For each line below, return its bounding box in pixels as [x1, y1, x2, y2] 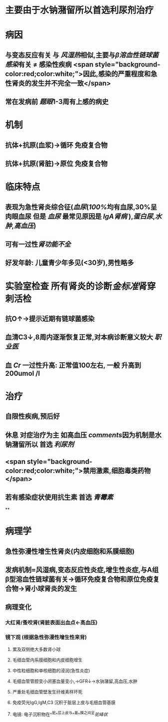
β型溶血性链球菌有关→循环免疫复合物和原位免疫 [5, 575, 153, 583]
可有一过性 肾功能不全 [5, 240, 71, 249]
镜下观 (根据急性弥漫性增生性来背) [5, 634, 87, 641]
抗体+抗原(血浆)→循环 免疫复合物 [5, 141, 108, 149]
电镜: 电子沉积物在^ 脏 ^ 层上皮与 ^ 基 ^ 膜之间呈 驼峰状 [12, 710, 108, 717]
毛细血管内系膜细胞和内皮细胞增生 [12, 656, 83, 663]
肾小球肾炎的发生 [24, 584, 77, 593]
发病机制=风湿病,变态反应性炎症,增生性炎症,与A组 [5, 565, 159, 574]
